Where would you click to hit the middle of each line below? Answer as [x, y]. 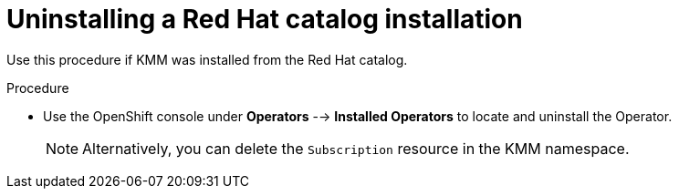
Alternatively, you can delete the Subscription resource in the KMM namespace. [356, 148]
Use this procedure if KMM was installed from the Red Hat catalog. [207, 59]
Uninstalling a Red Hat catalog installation [265, 19]
